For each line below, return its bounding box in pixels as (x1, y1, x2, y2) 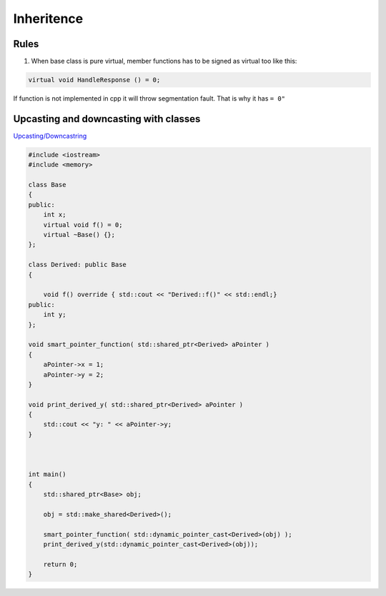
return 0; (43, 560, 78, 568)
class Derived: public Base (28, 261, 127, 269)
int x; (43, 211, 66, 219)
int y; (43, 310, 66, 319)
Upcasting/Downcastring (13, 131, 87, 140)
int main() (28, 470, 66, 478)
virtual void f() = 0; (43, 221, 123, 228)
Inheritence (13, 11, 84, 26)
